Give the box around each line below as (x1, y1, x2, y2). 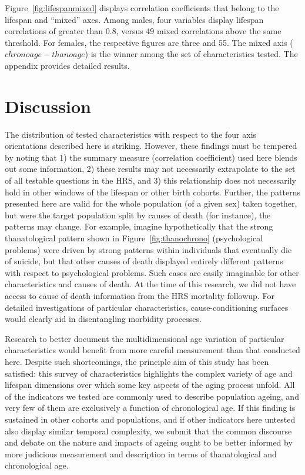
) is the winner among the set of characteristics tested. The (85, 48, 298, 60)
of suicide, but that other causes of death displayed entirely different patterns (5, 255, 283, 267)
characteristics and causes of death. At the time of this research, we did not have (5, 278, 296, 290)
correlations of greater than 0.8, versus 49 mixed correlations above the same (5, 25, 281, 37)
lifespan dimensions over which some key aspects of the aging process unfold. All (5, 378, 295, 391)
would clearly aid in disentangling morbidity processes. (5, 313, 202, 325)
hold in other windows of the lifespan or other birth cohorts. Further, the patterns (5, 185, 300, 198)
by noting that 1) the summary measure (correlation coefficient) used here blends (5, 151, 297, 163)
